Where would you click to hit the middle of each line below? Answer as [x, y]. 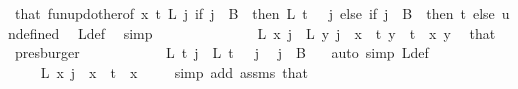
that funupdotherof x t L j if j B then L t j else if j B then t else [254, 13]
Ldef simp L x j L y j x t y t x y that [287, 32]
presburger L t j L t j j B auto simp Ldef [221, 52]
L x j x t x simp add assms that [174, 71]
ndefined [34, 32]
